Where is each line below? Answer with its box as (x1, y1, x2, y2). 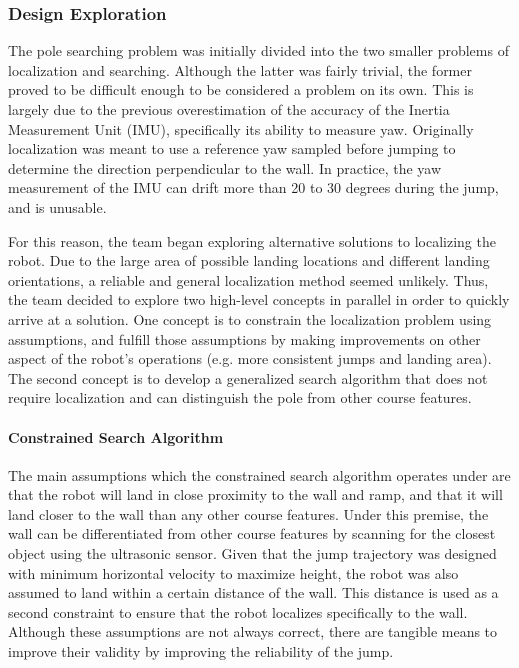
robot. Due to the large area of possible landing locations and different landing (8, 250, 490, 271)
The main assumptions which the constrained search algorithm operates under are (8, 464, 511, 485)
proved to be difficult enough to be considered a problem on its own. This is (8, 79, 474, 100)
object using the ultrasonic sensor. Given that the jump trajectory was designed (8, 543, 497, 564)
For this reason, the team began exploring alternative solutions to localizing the (8, 230, 496, 251)
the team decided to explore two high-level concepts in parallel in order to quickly (8, 289, 510, 310)
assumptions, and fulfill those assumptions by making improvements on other (8, 328, 481, 349)
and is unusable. (8, 196, 107, 217)
